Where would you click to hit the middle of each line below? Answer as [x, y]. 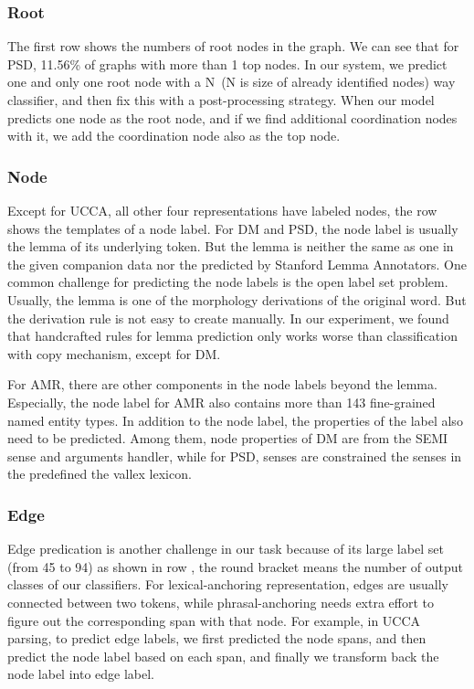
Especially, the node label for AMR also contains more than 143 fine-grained [221, 402]
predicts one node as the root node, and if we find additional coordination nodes [232, 117]
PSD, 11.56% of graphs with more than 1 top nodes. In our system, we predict [227, 64]
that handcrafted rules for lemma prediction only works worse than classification [232, 336]
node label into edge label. [81, 674]
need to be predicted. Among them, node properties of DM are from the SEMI [228, 438]
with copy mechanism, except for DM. [114, 353]
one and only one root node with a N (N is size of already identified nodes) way [232, 82]
